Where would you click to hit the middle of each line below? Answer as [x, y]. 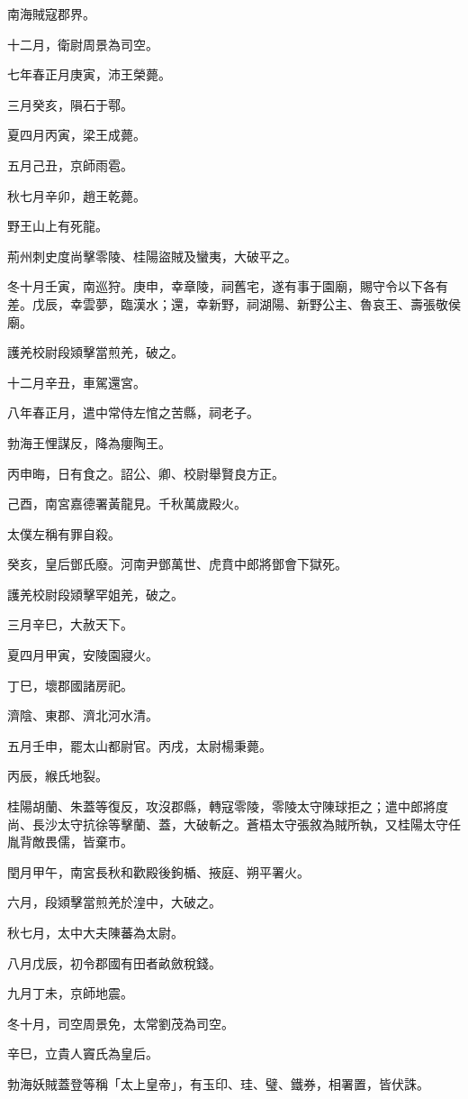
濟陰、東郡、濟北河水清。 [83, 715]
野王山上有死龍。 [58, 226]
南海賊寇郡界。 [51, 14]
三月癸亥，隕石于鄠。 [70, 104]
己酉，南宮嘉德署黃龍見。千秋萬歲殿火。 [127, 504]
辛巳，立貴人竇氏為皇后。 [83, 1053]
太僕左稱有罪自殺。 [64, 533]
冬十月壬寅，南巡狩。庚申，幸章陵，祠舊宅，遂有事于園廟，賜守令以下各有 [228, 286]
